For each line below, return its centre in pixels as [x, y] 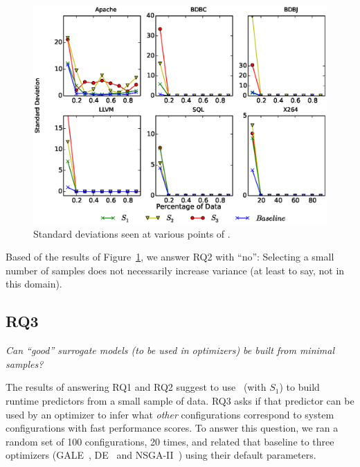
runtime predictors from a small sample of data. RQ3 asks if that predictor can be [180, 401]
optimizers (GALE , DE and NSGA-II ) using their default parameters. [161, 455]
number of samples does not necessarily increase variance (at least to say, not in [175, 270]
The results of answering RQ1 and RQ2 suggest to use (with [136, 387]
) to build [299, 387]
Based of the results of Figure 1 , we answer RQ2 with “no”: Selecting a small [170, 257]
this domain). [34, 284]
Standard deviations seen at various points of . [132, 233]
